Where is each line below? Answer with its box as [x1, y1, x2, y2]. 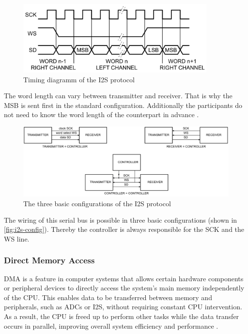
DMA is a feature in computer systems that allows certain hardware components [4, 273, 244, 283]
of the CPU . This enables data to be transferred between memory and [4, 292, 212, 302]
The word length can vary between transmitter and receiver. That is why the [4, 91, 232, 101]
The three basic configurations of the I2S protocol [23, 198, 171, 208]
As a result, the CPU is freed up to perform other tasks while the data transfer [4, 311, 239, 321]
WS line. [4, 233, 30, 243]
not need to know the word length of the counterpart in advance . [4, 109, 199, 120]
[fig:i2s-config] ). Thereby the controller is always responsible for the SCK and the [4, 224, 245, 234]
